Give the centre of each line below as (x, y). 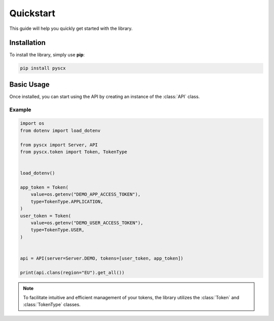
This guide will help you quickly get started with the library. (71, 28)
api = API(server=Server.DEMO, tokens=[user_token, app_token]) (102, 258)
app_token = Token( (44, 187)
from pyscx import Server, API (59, 145)
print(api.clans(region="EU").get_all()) (72, 272)
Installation (27, 43)
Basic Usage (29, 84)
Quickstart (32, 13)
